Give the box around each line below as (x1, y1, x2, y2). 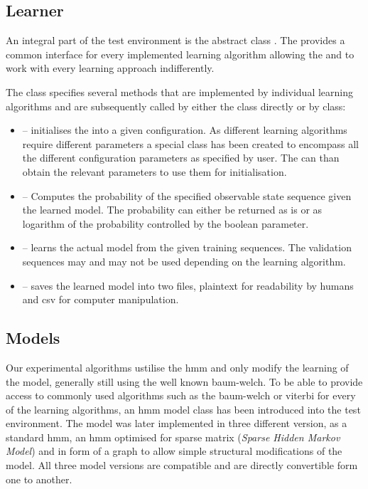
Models (6, 327, 60, 349)
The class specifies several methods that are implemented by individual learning (6, 84, 354, 99)
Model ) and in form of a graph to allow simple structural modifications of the (6, 443, 342, 458)
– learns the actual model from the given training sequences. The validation (22, 240, 352, 255)
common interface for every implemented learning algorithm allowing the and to (6, 46, 355, 61)
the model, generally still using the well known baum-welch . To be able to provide (6, 374, 363, 389)
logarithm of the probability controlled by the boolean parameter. (22, 216, 309, 231)
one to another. (6, 471, 72, 486)
